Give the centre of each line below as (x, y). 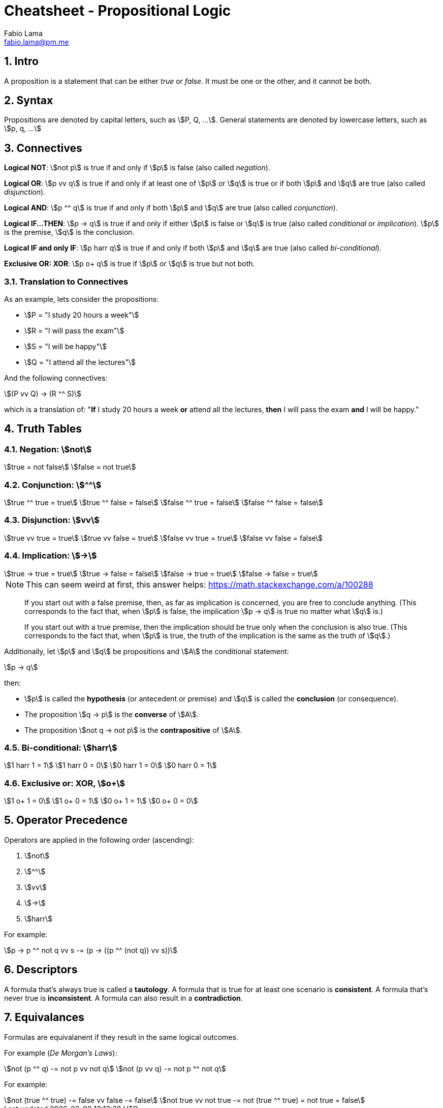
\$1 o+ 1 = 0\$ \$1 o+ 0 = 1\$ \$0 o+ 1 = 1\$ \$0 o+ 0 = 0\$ (101, 801)
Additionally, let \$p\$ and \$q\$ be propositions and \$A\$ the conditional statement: (147, 651)
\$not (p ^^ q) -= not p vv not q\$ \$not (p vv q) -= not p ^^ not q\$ (115, 1068)
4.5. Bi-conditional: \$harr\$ (61, 747)
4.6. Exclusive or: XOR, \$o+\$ (65, 783)
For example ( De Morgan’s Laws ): (61, 1053)
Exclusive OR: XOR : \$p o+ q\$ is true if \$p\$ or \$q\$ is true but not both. (130, 264)
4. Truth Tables (43, 429)
